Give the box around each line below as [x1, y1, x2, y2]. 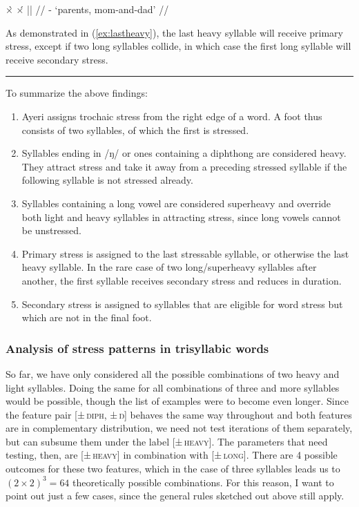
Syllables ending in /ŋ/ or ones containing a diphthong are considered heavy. [21, 146, 347, 160]
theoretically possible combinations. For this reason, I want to [72, 475, 334, 489]
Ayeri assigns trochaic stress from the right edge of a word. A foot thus [21, 108, 322, 123]
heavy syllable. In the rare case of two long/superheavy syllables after [21, 260, 317, 274]
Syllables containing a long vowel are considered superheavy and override [21, 195, 331, 210]
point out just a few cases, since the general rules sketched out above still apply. [6, 488, 345, 503]
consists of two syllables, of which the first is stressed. [21, 122, 249, 137]
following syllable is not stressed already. [21, 173, 193, 187]
